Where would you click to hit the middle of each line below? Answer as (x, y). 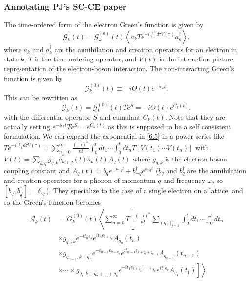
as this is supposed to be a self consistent (170, 126)
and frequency (184, 180)
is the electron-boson (196, 158)
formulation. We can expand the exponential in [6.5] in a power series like (114, 136)
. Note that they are (195, 117)
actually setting (27, 126)
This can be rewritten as (41, 97)
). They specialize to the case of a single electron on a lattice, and (145, 191)
